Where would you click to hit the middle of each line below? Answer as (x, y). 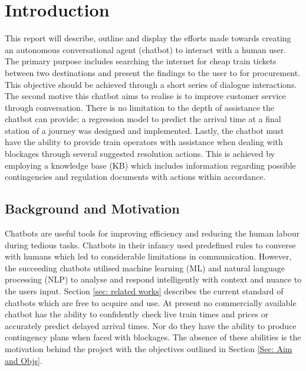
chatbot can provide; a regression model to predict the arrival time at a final (143, 119)
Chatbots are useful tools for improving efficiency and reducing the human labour (152, 233)
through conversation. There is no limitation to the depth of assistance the (140, 107)
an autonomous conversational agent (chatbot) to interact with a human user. (146, 49)
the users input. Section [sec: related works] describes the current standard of (144, 291)
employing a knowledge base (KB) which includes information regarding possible (150, 165)
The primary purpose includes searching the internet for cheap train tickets (141, 61)
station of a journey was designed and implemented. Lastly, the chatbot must (144, 130)
